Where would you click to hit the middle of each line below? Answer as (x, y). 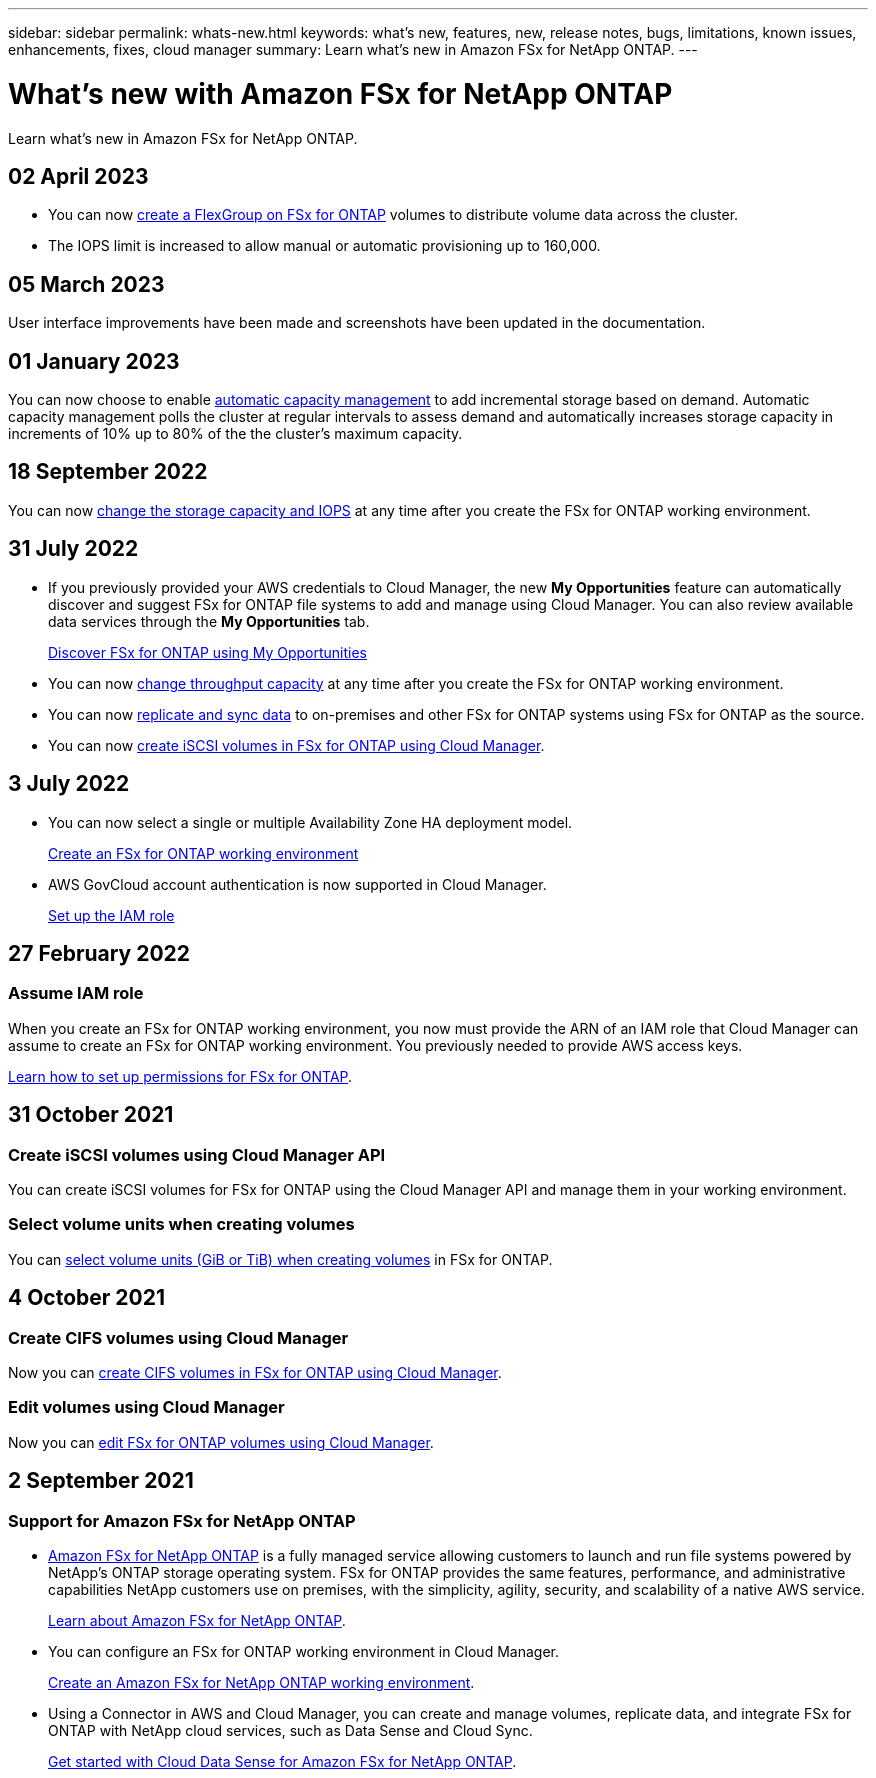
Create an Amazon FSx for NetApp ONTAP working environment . (261, 1682)
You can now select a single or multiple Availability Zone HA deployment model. (310, 822)
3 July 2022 (69, 784)
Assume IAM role (76, 993)
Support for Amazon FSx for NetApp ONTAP (182, 1520)
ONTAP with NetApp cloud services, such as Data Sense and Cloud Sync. (290, 1730)
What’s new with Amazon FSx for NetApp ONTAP (340, 93)
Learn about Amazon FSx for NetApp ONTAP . (197, 1620)
